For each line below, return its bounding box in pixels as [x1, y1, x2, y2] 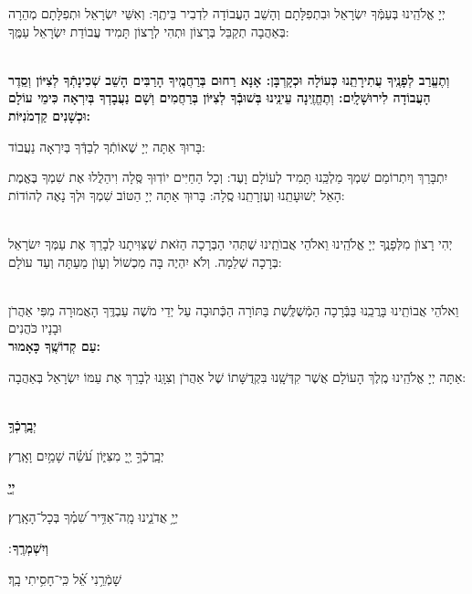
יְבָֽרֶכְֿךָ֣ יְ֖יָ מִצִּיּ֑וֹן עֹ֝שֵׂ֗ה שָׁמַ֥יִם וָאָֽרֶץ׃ [8, 446, 164, 465]
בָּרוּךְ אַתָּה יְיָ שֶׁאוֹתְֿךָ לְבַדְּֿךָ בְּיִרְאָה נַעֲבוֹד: [8, 136, 205, 155]
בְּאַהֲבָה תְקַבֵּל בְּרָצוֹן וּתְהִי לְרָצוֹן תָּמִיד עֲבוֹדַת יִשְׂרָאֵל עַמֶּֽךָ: [8, 21, 289, 40]
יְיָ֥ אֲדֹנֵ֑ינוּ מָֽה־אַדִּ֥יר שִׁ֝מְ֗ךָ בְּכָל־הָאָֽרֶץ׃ [8, 507, 179, 526]
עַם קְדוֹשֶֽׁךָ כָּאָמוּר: [8, 335, 101, 355]
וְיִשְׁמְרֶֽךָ [12, 538, 48, 557]
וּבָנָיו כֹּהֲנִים [8, 318, 62, 337]
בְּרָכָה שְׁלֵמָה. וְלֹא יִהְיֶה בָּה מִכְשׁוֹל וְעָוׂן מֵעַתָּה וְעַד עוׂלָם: [8, 251, 282, 270]
